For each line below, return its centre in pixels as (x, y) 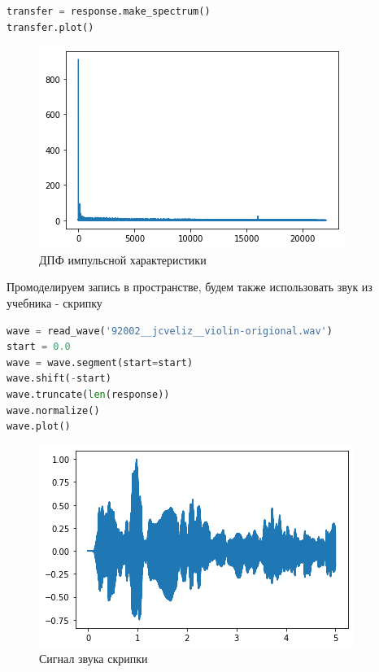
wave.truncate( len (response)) (88, 394)
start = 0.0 (39, 347)
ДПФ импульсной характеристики (123, 259)
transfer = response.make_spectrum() (109, 11)
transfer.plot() (50, 27)
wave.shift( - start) (59, 379)
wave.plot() (39, 427)
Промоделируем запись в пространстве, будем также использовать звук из (189, 287)
